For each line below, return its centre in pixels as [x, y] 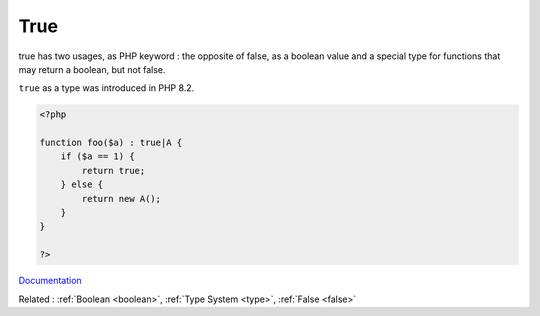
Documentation [50, 281]
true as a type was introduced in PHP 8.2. [106, 88]
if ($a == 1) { [97, 156]
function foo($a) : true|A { [111, 143]
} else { [82, 184]
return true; [113, 170]
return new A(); [121, 198]
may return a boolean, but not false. [92, 69]
